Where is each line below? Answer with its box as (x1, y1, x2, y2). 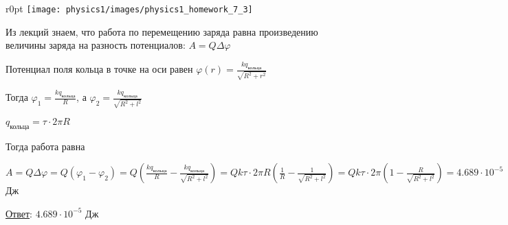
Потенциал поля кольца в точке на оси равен (5, 62, 193, 76)
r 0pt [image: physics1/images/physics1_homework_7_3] (5, 1, 253, 15)
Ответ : (5, 206, 32, 220)
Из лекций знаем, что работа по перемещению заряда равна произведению (5, 24, 318, 38)
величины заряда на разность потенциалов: (5, 38, 186, 52)
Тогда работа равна (5, 139, 85, 153)
